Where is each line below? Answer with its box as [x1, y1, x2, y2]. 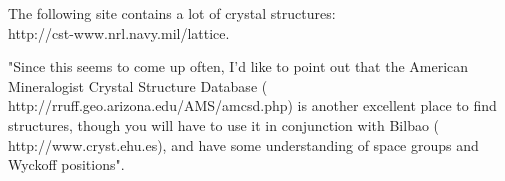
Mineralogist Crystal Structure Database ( [8, 75, 268, 96]
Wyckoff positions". [8, 154, 125, 175]
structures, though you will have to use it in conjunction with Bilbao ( [8, 114, 440, 135]
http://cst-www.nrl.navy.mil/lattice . [8, 22, 230, 43]
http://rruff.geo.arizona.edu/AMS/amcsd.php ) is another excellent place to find [8, 95, 497, 116]
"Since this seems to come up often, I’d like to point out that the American [8, 56, 469, 77]
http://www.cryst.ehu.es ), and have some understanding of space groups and [8, 134, 479, 155]
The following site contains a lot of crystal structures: [8, 3, 336, 23]
